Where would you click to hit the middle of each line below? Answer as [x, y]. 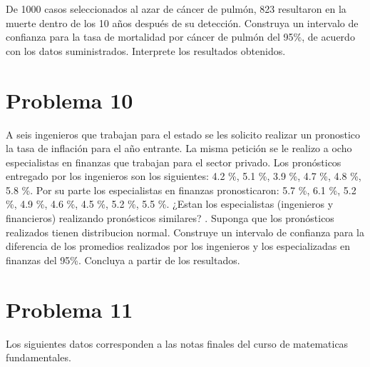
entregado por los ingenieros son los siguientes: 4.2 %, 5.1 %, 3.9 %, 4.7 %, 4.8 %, [184, 176]
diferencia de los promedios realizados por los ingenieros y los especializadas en [178, 246]
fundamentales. [38, 357]
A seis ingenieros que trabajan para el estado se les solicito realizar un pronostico [183, 134]
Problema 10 [70, 100]
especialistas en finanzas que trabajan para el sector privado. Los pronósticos [174, 162]
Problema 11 [70, 309]
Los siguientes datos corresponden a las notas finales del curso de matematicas [177, 343]
